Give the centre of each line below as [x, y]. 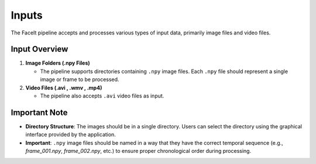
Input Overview [39, 49]
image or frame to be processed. [80, 79]
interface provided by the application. [71, 135]
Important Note [39, 112]
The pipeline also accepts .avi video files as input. [102, 96]
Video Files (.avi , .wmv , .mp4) [64, 88]
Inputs [27, 15]
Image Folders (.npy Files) [58, 63]
